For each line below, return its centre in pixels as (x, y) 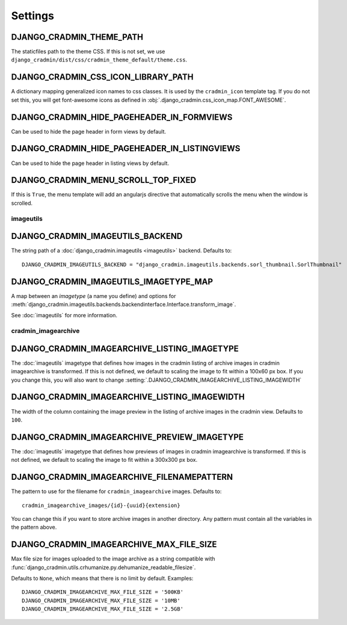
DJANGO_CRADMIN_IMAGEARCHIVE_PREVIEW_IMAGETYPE (127, 437)
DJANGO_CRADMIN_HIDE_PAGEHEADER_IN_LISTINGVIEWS (126, 148)
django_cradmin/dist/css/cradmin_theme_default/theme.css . (99, 60)
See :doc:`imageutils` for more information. (64, 316)
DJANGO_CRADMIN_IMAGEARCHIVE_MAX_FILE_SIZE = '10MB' (101, 600)
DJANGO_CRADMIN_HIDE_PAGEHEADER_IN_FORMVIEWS (122, 117)
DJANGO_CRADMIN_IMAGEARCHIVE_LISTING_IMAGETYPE (125, 348)
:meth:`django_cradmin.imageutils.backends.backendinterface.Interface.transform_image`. (124, 305)
